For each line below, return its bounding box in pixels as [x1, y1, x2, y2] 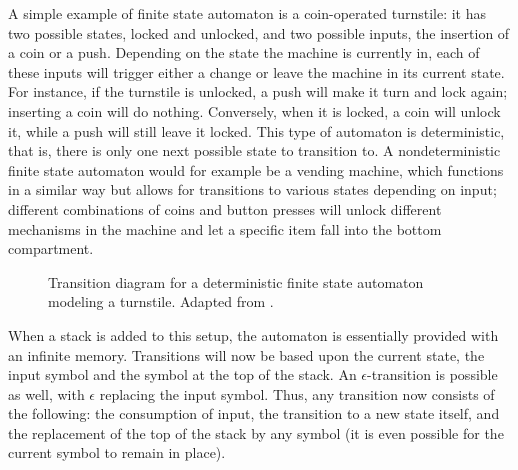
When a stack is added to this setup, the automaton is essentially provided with [8, 324, 499, 345]
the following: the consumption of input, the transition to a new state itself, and [8, 403, 500, 424]
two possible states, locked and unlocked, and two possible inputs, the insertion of [8, 22, 510, 43]
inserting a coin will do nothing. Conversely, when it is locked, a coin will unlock [8, 100, 501, 121]
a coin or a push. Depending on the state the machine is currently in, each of [8, 42, 480, 63]
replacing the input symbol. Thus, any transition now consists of [99, 383, 495, 404]
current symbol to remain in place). [8, 442, 226, 463]
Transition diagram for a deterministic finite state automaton [48, 271, 424, 292]
